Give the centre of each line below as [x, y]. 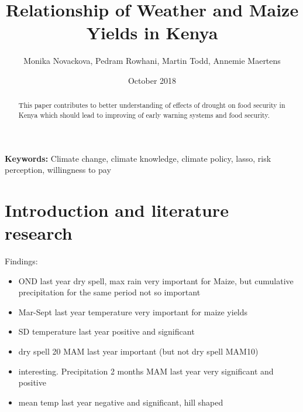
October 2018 [152, 80]
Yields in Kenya [152, 33]
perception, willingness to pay [58, 170]
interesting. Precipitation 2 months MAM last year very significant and [146, 371]
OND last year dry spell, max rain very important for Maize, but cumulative [156, 280]
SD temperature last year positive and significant [106, 331]
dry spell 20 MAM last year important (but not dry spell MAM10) [138, 351]
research [39, 233]
